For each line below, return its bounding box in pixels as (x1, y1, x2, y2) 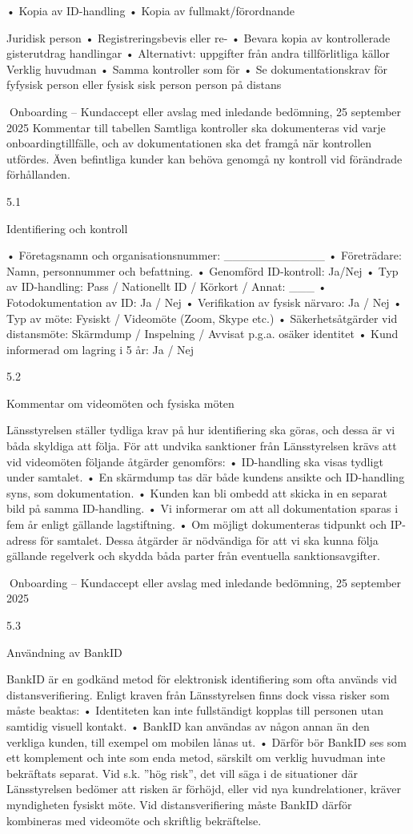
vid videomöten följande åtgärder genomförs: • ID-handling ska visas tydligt (6, 453, 383, 469)
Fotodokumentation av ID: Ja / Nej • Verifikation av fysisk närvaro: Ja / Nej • (6, 293, 403, 310)
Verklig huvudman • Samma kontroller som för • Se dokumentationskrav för (6, 60, 388, 77)
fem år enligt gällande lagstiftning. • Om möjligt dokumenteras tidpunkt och (6, 516, 387, 533)
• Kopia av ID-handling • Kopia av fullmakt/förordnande (6, 2, 295, 18)
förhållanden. (6, 166, 70, 183)
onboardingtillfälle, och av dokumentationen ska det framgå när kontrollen (6, 135, 372, 151)
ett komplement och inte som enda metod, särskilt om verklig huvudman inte (6, 749, 386, 766)
